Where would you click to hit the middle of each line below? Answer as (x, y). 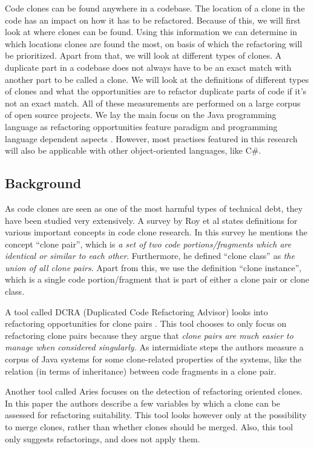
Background (43, 183)
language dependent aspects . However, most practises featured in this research (151, 138)
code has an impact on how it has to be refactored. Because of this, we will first (153, 20)
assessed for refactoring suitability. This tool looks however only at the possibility (156, 415)
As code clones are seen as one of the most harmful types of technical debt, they (154, 208)
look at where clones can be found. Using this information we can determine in (151, 32)
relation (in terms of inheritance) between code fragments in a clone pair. (141, 371)
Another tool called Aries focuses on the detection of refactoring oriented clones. (154, 391)
